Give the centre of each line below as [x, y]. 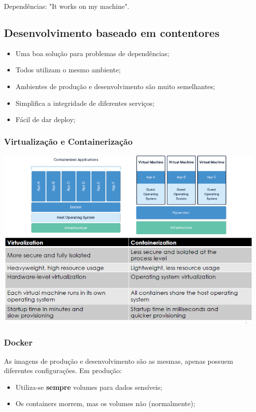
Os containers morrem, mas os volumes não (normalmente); [105, 403]
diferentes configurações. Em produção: [63, 370]
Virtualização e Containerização [68, 141]
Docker [18, 342]
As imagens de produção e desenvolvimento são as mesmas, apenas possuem [119, 361]
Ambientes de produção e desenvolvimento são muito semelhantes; [115, 86]
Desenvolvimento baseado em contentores [112, 32]
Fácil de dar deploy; [45, 119]
